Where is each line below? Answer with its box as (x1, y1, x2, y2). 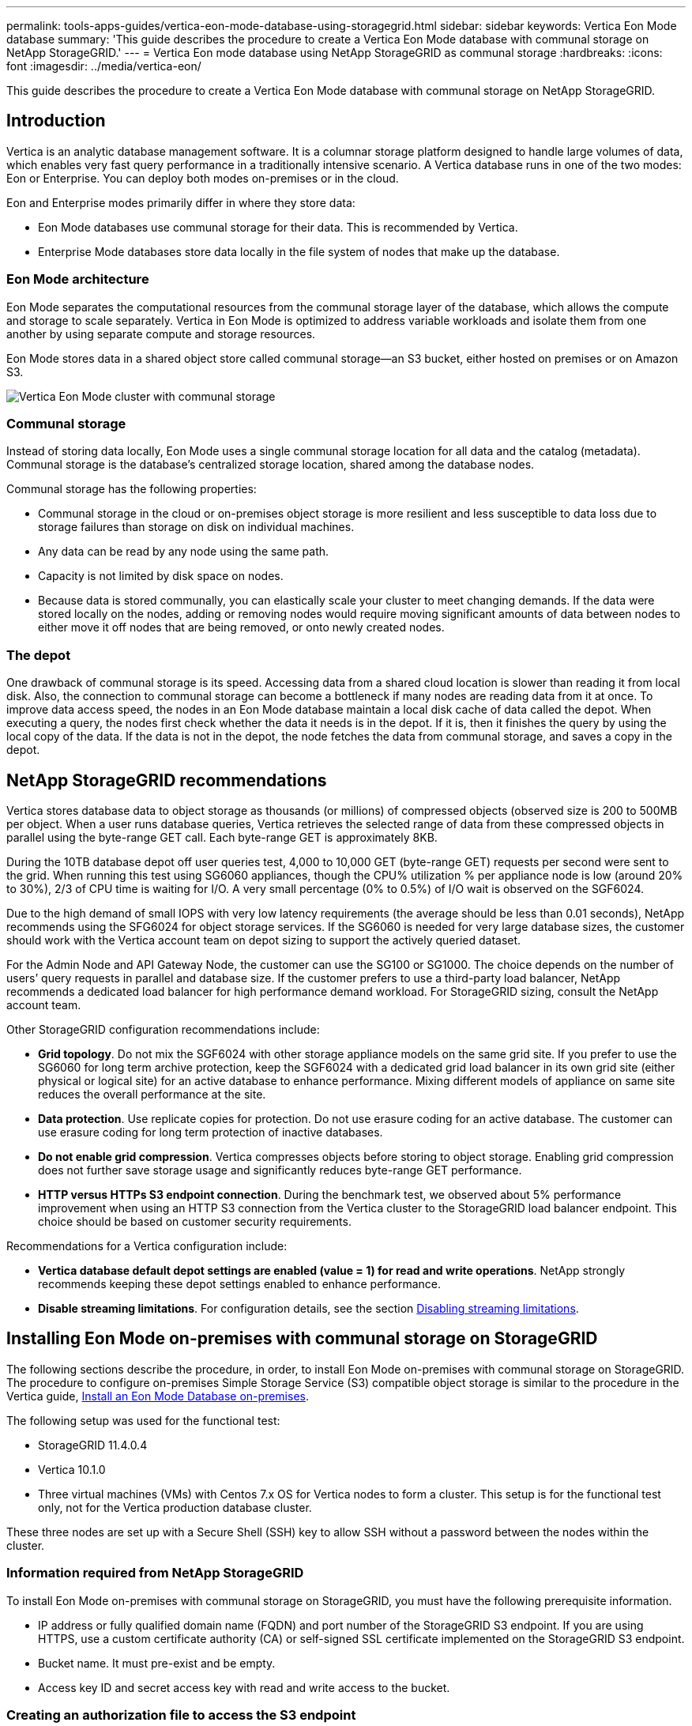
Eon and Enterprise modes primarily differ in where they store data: (6, 195, 355, 209)
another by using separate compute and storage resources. (6, 326, 316, 341)
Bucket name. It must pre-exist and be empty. (38, 1656, 276, 1670)
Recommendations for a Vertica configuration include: (6, 1238, 288, 1253)
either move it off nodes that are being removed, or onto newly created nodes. (38, 620, 445, 635)
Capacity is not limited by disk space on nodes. (38, 569, 284, 583)
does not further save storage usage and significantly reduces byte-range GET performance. (38, 1163, 522, 1177)
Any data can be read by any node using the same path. (38, 545, 329, 559)
